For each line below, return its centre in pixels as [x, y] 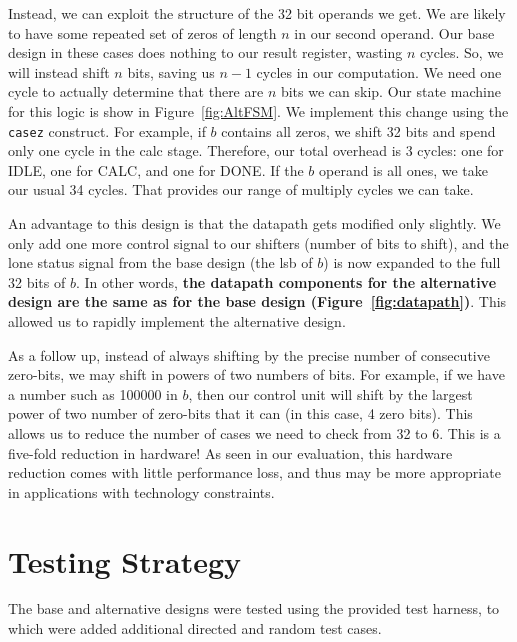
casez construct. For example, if [107, 130]
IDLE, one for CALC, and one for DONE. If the [156, 169]
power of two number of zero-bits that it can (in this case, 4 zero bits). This [240, 413]
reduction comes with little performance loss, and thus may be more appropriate [254, 472]
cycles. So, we [462, 52]
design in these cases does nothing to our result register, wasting [205, 52]
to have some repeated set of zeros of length [142, 32]
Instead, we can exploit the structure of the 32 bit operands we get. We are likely [257, 13]
